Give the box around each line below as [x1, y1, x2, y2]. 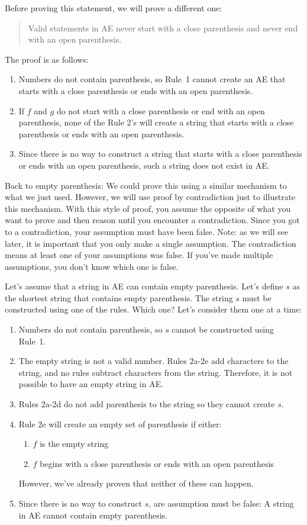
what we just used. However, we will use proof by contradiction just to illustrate [5, 191, 296, 203]
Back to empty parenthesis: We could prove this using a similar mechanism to [5, 179, 287, 191]
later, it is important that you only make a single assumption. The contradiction [5, 237, 296, 249]
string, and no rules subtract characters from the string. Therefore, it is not [18, 366, 293, 378]
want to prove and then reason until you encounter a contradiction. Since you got [5, 214, 300, 226]
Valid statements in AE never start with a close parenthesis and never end [28, 21, 298, 34]
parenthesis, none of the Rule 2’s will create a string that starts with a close [18, 116, 294, 128]
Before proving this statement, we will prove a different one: [5, 2, 222, 14]
